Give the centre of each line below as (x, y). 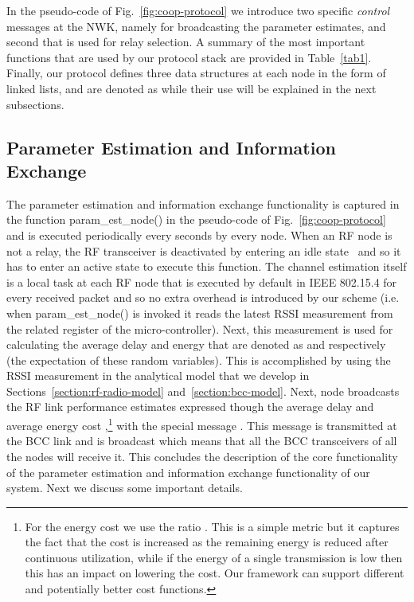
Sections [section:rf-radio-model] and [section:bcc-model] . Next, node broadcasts (203, 391)
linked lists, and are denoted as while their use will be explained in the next (191, 88)
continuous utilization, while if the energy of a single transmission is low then (214, 557)
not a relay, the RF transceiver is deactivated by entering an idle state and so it (204, 250)
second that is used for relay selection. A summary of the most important (186, 42)
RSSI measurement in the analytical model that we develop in (158, 375)
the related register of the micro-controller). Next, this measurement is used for (200, 328)
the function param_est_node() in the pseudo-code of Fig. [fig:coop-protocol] (196, 219)
